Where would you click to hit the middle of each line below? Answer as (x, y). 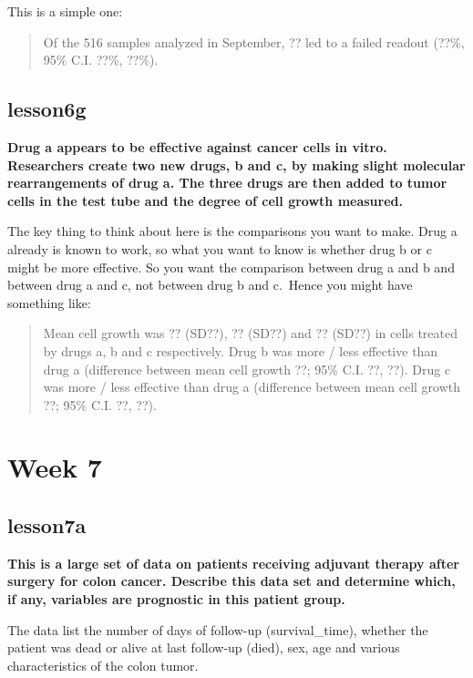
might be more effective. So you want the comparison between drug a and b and (231, 267)
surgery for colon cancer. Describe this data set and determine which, (231, 581)
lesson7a (47, 525)
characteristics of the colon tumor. (103, 665)
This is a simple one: (65, 11)
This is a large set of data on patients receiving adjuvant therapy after (233, 563)
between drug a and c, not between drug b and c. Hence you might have (210, 285)
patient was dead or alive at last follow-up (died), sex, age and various (204, 647)
